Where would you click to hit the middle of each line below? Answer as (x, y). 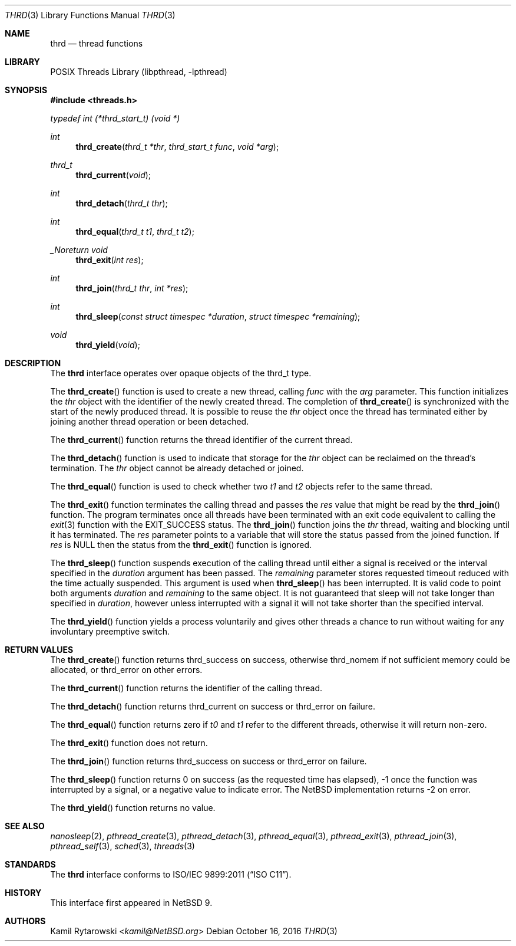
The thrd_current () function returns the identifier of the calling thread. (186, 688)
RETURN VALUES (39, 650)
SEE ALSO (25, 826)
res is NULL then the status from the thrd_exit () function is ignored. (181, 545)
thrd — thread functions (97, 43)
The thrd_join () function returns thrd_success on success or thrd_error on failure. (209, 761)
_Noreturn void (79, 250)
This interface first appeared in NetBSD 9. (131, 903)
